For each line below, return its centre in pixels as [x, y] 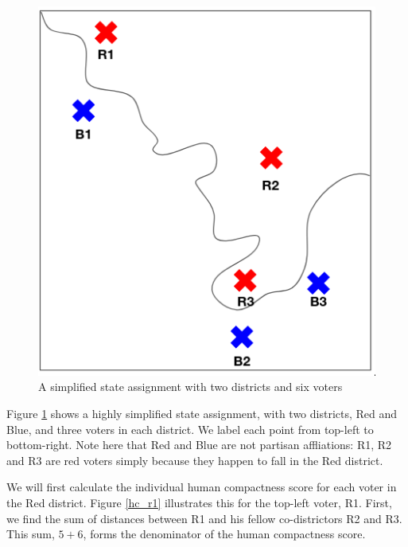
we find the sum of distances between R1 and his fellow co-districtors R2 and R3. [204, 518]
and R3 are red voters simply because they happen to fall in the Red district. [195, 460]
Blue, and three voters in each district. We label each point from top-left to [190, 429]
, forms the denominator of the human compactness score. [224, 534]
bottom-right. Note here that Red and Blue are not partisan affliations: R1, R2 [199, 445]
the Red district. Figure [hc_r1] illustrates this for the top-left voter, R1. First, [199, 503]
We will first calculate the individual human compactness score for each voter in [202, 487]
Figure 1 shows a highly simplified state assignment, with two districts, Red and [202, 414]
